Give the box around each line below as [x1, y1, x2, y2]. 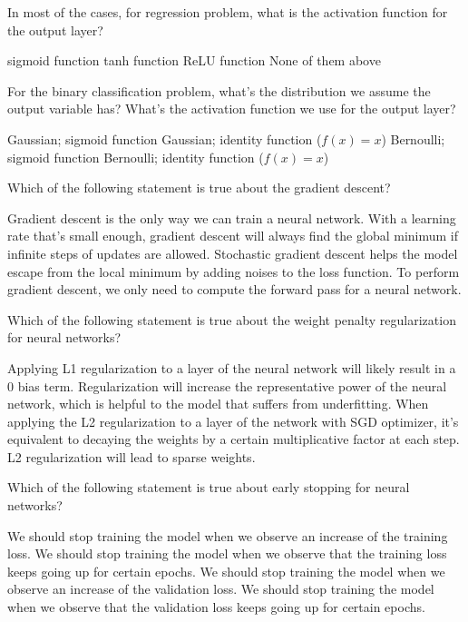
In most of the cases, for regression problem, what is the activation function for [7, 3, 448, 21]
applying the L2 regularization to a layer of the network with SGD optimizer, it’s [7, 411, 459, 430]
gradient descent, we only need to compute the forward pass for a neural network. [7, 280, 462, 299]
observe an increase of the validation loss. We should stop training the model [7, 579, 434, 598]
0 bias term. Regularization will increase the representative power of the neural [7, 376, 447, 395]
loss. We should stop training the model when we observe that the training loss [7, 544, 447, 563]
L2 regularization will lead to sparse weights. [7, 447, 256, 466]
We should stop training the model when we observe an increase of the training [7, 526, 448, 545]
